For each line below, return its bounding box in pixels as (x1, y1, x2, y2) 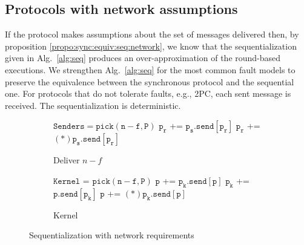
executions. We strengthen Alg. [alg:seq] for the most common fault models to (5, 63, 296, 76)
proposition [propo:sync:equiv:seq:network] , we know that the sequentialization (5, 39, 297, 52)
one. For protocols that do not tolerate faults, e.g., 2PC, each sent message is (5, 87, 291, 100)
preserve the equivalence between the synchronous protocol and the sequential (5, 75, 294, 88)
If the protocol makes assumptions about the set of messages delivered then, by (5, 28, 299, 41)
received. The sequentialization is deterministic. (5, 99, 181, 111)
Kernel (53, 208, 78, 221)
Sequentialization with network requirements (29, 229, 194, 241)
